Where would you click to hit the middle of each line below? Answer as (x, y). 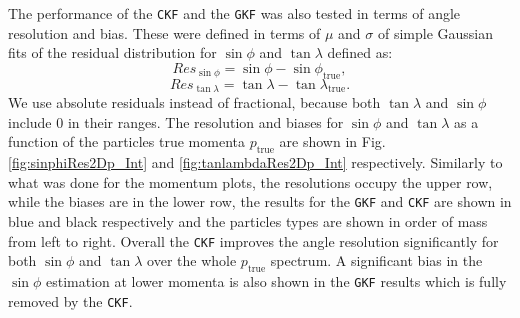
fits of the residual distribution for (112, 52)
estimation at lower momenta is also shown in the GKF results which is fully (276, 280)
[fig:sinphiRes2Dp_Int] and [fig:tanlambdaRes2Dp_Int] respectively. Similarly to (255, 162)
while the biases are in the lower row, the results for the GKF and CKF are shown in (260, 201)
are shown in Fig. (332, 141)
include (30, 121)
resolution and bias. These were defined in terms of (164, 32)
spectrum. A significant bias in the (376, 260)
